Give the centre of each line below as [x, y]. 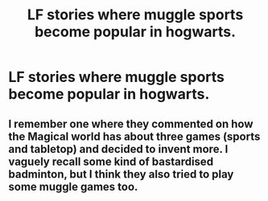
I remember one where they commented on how [131, 123]
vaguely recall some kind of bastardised [111, 161]
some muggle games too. [73, 187]
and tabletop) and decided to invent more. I [118, 149]
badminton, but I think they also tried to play [121, 174]
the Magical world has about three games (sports [134, 136]
